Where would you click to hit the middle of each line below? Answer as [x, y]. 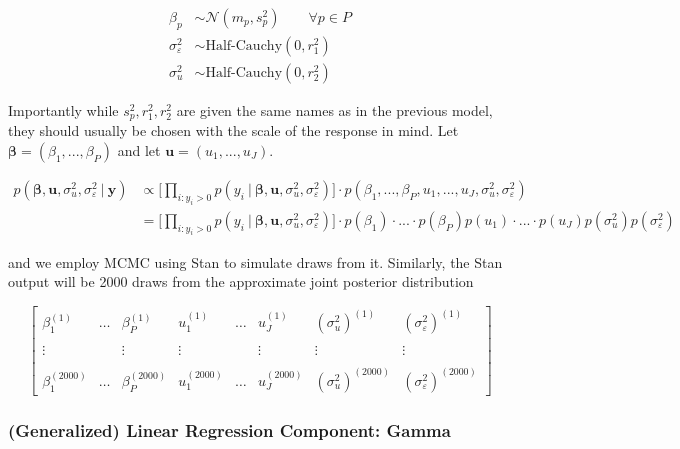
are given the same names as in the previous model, [334, 109]
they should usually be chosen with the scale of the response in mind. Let [233, 130]
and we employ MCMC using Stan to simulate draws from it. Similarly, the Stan [255, 261]
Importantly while [63, 109]
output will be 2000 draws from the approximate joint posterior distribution [241, 281]
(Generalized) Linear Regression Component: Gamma [229, 429]
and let [139, 149]
